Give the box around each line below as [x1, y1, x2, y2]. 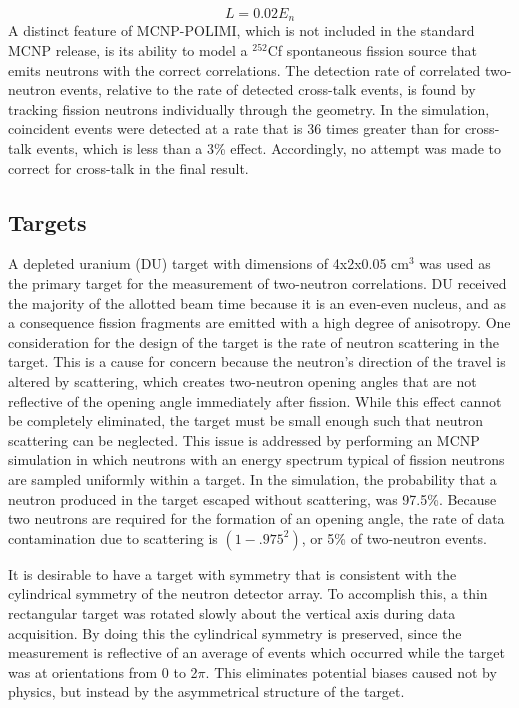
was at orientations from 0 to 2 [8, 661, 198, 682]
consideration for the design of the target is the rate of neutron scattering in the [8, 331, 499, 352]
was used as [419, 253, 491, 274]
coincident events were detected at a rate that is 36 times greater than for [8, 118, 461, 139]
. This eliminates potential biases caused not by [205, 661, 497, 682]
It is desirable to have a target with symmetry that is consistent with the [8, 563, 457, 584]
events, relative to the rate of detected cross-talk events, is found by [60, 79, 476, 100]
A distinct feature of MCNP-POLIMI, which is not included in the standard [8, 20, 475, 41]
